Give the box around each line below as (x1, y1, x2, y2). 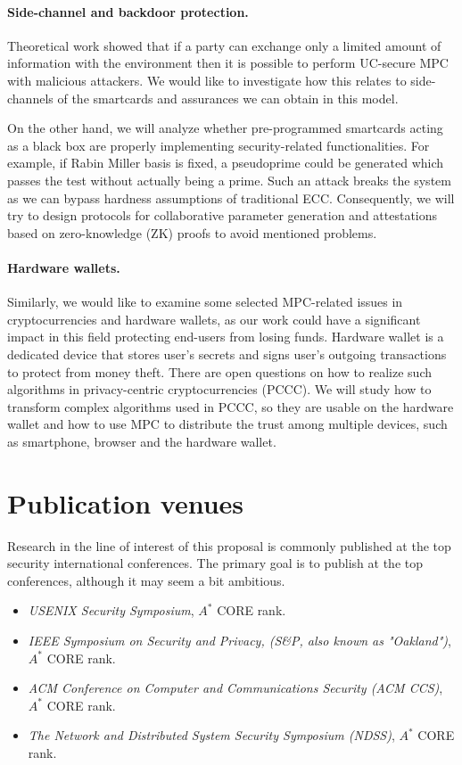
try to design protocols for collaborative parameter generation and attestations (7, 206, 438, 225)
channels (7, 88, 54, 107)
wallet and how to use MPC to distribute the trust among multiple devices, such (7, 415, 448, 433)
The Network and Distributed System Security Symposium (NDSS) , (28, 726, 395, 744)
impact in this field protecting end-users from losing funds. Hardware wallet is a (7, 327, 444, 346)
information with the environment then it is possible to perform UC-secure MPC (7, 53, 449, 72)
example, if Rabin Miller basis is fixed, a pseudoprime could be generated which (7, 153, 444, 172)
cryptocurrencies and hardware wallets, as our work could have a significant (7, 309, 421, 328)
